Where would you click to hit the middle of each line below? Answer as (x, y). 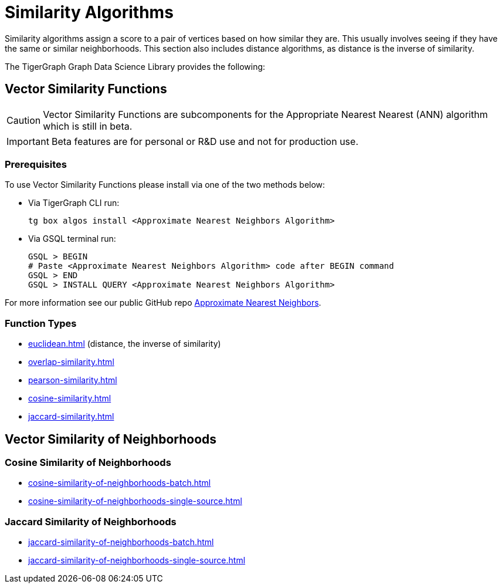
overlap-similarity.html (71, 362)
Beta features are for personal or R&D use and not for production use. (205, 141)
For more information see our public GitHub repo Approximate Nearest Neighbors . (163, 303)
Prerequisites (36, 164)
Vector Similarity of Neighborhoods (111, 439)
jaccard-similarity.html (71, 417)
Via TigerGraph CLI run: (74, 203)
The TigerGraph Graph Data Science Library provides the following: (135, 66)
